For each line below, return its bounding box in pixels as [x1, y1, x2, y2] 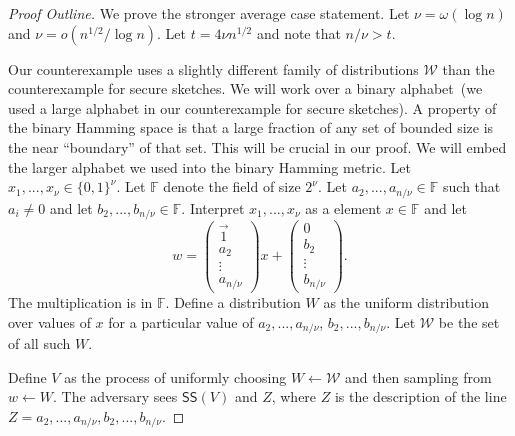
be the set [438, 311, 500, 332]
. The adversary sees [52, 386, 178, 407]
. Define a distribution [165, 292, 301, 313]
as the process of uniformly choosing [64, 366, 287, 387]
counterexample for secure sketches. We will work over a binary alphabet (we [8, 78, 483, 99]
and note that [256, 22, 341, 43]
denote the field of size [163, 176, 301, 197]
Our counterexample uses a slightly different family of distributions [8, 58, 419, 79]
